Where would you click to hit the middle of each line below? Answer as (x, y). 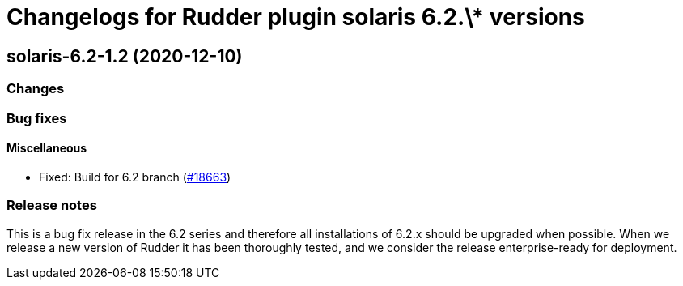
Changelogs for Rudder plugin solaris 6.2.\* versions (296, 17)
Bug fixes (37, 118)
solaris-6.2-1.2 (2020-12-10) (125, 56)
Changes (36, 89)
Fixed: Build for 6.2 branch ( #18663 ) (135, 177)
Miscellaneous (47, 148)
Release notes (52, 205)
